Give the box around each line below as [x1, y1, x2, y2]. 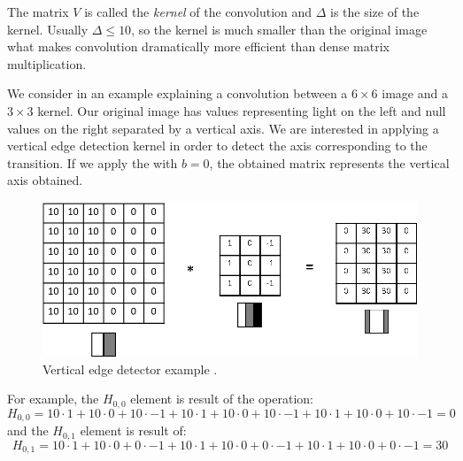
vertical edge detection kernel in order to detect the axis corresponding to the [7, 136, 428, 155]
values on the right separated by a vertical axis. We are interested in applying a [7, 119, 439, 137]
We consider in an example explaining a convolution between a [7, 84, 348, 103]
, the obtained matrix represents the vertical [209, 153, 450, 172]
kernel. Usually [7, 19, 89, 38]
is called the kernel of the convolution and [84, 3, 313, 20]
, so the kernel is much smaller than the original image [131, 19, 428, 38]
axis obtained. [7, 171, 83, 189]
